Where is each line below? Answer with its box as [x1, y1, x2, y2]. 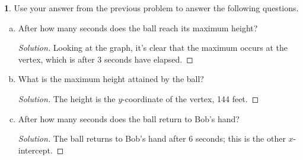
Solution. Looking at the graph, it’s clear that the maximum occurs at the [18, 41, 288, 54]
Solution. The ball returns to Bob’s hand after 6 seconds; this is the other [18, 132, 286, 145]
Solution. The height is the [18, 92, 116, 105]
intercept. [18, 143, 53, 156]
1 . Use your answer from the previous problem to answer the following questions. [4, 2, 299, 14]
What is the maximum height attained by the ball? [18, 73, 204, 85]
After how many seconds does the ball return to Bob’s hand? [18, 112, 240, 125]
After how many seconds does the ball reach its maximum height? [18, 21, 258, 34]
